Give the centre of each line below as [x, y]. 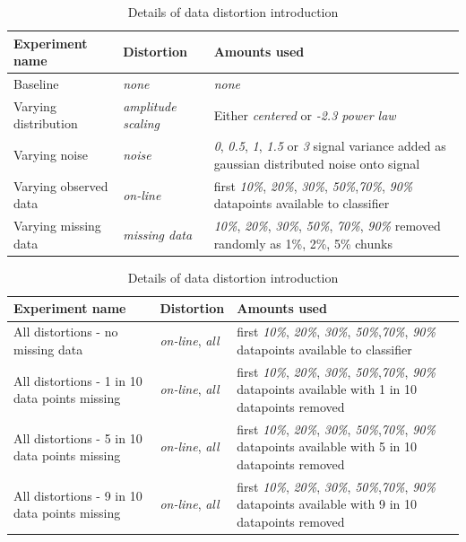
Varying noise [51, 155]
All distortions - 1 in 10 [78, 380]
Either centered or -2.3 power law [305, 114]
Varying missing [57, 226]
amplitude [150, 105]
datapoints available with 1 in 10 [327, 389]
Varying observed [61, 185]
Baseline [36, 84]
